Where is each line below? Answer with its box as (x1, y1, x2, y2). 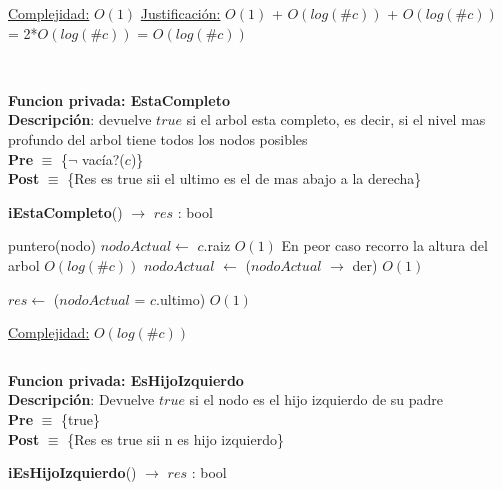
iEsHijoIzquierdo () (8, 462, 137, 483)
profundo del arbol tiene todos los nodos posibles (8, 128, 308, 149)
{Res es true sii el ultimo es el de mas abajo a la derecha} (67, 168, 422, 189)
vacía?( (82, 148, 125, 169)
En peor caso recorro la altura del (281, 235, 488, 256)
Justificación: (140, 3, 221, 23)
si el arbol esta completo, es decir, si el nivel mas (186, 109, 486, 130)
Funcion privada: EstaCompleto (8, 89, 230, 110)
